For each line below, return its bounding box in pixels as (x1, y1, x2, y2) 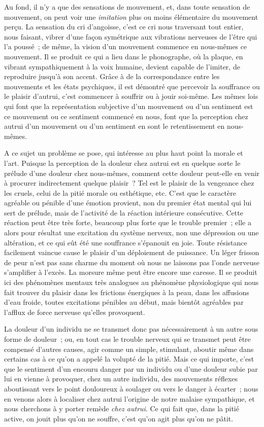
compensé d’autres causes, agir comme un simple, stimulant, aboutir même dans (4, 343, 254, 354)
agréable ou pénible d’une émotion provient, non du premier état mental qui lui (4, 197, 252, 208)
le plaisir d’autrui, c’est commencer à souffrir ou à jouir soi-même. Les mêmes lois (4, 91, 258, 101)
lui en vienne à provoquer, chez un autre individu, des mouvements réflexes (4, 373, 238, 384)
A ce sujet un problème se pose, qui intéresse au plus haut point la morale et (4, 148, 243, 158)
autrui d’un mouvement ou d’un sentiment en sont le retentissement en (4, 121, 225, 131)
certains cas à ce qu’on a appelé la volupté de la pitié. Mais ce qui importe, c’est (4, 353, 254, 364)
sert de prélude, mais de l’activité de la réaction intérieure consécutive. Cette (4, 207, 243, 218)
